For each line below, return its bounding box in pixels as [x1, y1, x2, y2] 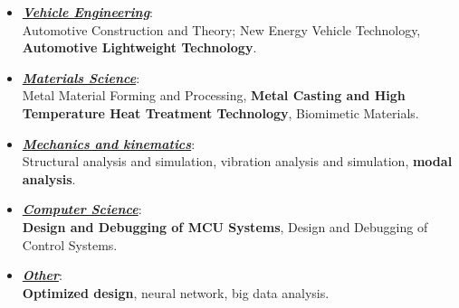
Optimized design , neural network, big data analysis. [22, 283, 330, 302]
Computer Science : [22, 200, 142, 219]
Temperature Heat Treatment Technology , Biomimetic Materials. [22, 103, 419, 122]
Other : [22, 266, 62, 285]
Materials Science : [22, 68, 140, 87]
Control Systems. [22, 235, 118, 254]
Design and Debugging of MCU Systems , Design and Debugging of [22, 217, 428, 236]
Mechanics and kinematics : [22, 134, 196, 153]
